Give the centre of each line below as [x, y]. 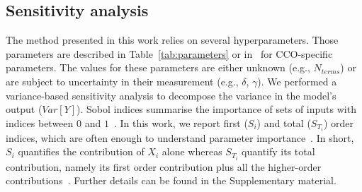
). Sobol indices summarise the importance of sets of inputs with [216, 109]
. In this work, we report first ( [181, 122]
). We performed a [297, 81]
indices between [40, 122]
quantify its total [278, 151]
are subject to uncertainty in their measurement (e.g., [122, 81]
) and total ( [284, 122]
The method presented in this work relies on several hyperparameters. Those [172, 40]
